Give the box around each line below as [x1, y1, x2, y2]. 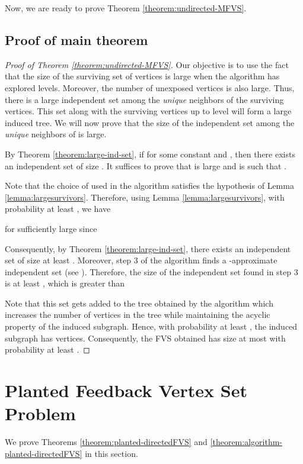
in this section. [85, 447, 138, 459]
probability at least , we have [5, 202, 111, 215]
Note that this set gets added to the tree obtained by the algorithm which [5, 297, 273, 309]
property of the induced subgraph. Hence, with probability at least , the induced [5, 320, 298, 333]
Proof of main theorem [5, 30, 148, 49]
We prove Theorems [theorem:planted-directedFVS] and [5, 436, 208, 448]
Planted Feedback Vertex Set [5, 378, 247, 402]
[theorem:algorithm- [210, 436, 282, 448]
